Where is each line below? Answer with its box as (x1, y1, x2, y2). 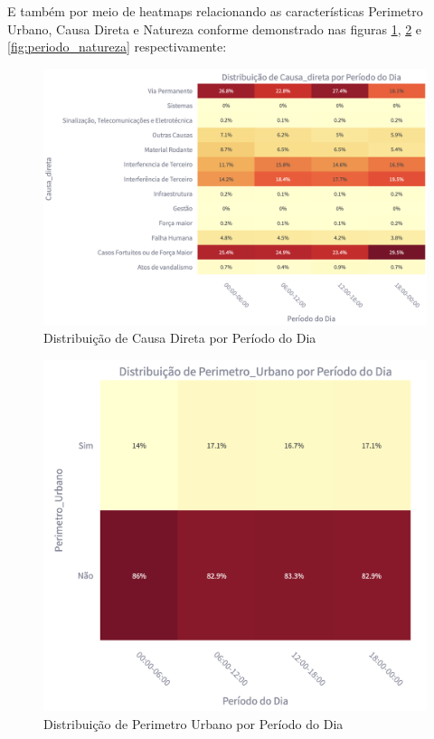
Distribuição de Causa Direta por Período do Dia (43, 328, 316, 347)
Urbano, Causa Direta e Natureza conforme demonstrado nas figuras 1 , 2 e (7, 19, 422, 38)
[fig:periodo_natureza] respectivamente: (7, 37, 227, 56)
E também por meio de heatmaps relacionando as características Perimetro (7, 2, 423, 20)
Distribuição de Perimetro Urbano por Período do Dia (43, 714, 344, 733)
